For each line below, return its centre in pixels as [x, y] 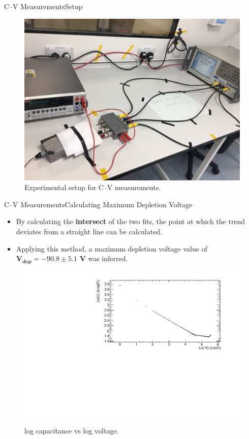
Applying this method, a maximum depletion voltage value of [112, 248]
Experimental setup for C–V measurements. [93, 187]
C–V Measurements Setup [43, 6]
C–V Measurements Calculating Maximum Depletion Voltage [98, 204]
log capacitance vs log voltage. [72, 430]
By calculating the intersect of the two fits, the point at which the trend [131, 221]
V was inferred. [104, 258]
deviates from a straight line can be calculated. [89, 231]
